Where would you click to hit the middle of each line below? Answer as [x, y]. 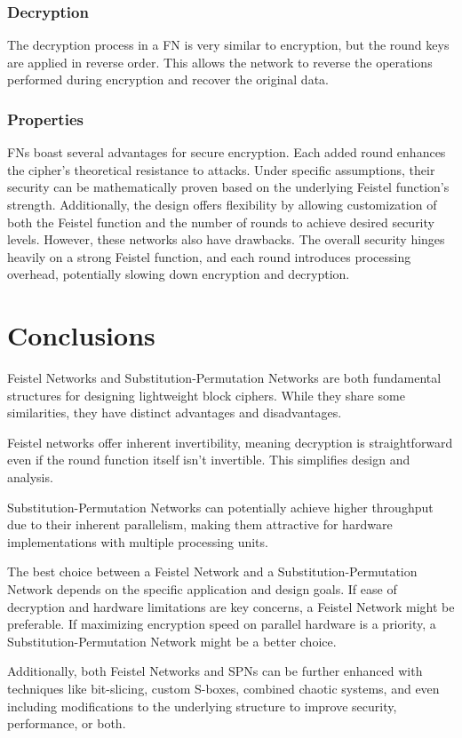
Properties [45, 119]
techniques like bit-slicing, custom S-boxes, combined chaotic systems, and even [223, 688]
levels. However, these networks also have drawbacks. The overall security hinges [226, 239]
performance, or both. [67, 723]
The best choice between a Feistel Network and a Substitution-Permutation [212, 571]
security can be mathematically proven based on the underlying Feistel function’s [228, 187]
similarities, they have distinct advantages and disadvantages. [175, 413]
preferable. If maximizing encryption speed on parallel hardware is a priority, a [222, 624]
